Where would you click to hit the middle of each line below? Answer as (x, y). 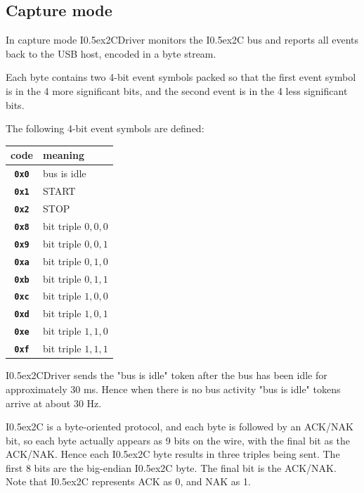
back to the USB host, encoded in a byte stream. (111, 53)
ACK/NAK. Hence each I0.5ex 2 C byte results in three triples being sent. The (173, 454)
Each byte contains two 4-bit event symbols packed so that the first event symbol (181, 77)
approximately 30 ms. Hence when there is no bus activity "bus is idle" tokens (173, 389)
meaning (64, 155)
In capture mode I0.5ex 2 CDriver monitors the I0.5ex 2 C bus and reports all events (182, 40)
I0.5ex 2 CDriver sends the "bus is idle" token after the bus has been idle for (167, 375)
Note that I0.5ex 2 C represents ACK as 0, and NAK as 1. (128, 481)
